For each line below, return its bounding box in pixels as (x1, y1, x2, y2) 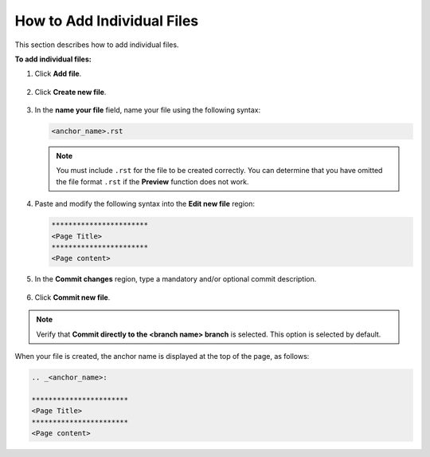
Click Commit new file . (34, 292, 111, 302)
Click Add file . (34, 69, 82, 79)
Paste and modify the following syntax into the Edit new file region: (34, 199, 255, 209)
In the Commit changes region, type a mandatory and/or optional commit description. (34, 274, 317, 284)
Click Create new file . (34, 87, 107, 97)
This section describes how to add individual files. (14, 40, 179, 49)
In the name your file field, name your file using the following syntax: (34, 105, 261, 115)
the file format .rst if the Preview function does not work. (56, 176, 249, 187)
